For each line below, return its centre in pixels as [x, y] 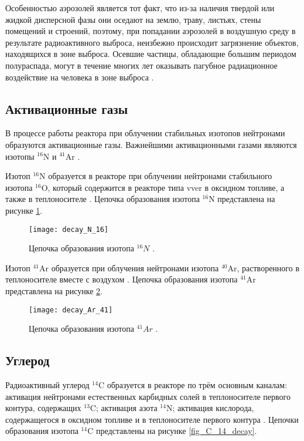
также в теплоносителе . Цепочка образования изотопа [103, 199]
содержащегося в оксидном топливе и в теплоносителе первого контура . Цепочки [152, 419]
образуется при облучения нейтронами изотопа [135, 267]
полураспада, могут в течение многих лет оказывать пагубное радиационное [141, 65]
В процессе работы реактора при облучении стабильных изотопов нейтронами [145, 133]
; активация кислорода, [213, 408]
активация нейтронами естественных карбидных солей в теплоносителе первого [148, 396]
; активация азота [127, 408]
